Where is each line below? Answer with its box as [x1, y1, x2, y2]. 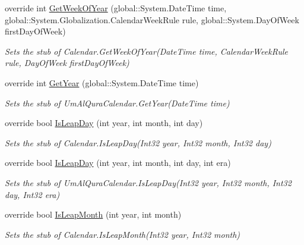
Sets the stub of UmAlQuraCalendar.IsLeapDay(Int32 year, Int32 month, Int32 [5, 176, 292, 189]
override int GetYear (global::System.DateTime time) [5, 76, 199, 89]
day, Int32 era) [5, 188, 60, 200]
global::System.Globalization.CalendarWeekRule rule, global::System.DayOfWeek [5, 13, 299, 26]
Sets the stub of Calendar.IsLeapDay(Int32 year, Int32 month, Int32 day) [5, 136, 271, 149]
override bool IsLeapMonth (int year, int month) [5, 208, 182, 221]
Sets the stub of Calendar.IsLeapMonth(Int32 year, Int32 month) [5, 228, 240, 240]
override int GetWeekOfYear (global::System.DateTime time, [5, 2, 227, 14]
